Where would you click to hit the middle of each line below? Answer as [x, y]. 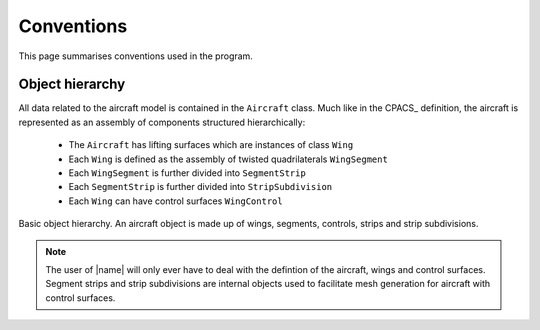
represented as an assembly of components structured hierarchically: [162, 122]
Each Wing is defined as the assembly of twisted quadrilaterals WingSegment [228, 159]
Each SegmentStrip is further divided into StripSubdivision [200, 187]
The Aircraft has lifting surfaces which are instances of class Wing [211, 145]
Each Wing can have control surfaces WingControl [176, 201]
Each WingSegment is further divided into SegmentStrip [187, 173]
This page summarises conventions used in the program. [136, 56]
